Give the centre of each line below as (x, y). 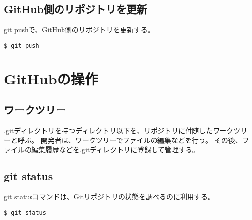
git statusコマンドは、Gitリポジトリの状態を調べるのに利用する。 (110, 197)
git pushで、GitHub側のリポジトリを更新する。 (79, 30)
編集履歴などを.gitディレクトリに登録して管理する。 (115, 150)
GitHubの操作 (51, 78)
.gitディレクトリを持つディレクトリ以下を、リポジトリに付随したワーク (119, 130)
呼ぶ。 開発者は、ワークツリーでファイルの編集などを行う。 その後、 (130, 140)
